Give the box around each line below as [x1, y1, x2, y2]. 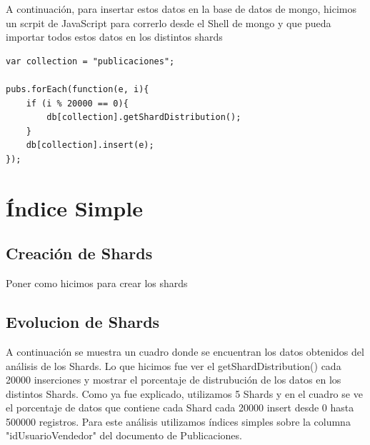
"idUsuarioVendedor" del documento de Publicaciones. [6, 428, 242, 443]
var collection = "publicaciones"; [6, 56, 175, 66]
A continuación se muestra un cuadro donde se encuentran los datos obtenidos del [6, 344, 364, 359]
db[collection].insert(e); [26, 140, 154, 151]
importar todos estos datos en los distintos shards [6, 29, 223, 44]
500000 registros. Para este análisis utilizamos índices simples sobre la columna [6, 414, 351, 429]
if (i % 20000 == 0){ [26, 98, 129, 109]
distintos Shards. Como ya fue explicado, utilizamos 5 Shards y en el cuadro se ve [6, 386, 363, 401]
